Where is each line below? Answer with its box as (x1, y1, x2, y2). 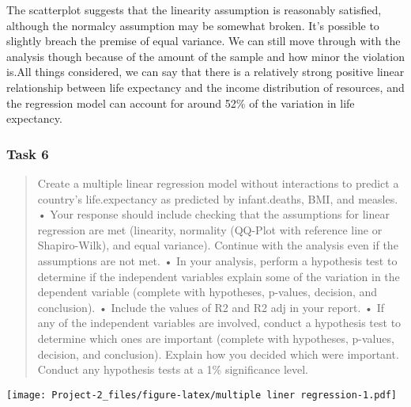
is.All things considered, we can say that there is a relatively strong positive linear (6, 63, 405, 80)
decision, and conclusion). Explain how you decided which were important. (37, 345, 399, 362)
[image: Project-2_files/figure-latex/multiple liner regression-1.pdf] (6, 389, 397, 401)
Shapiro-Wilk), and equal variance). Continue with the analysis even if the (37, 237, 398, 253)
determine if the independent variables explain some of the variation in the (37, 268, 400, 284)
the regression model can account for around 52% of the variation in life (6, 94, 355, 111)
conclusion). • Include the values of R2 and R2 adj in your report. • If (37, 299, 384, 315)
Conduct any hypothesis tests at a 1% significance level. (37, 361, 308, 378)
